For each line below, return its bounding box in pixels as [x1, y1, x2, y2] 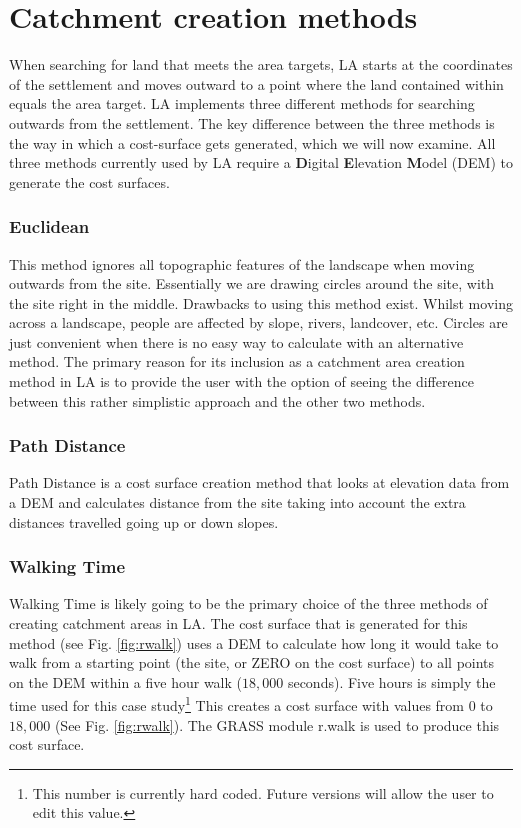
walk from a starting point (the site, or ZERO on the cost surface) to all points [9, 652, 495, 673]
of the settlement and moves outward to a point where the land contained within [9, 73, 504, 94]
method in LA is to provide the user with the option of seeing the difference [9, 371, 474, 392]
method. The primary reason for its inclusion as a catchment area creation [9, 351, 465, 372]
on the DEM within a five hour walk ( [9, 671, 243, 692]
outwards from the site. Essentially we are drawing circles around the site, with [9, 273, 495, 294]
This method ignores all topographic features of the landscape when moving [9, 253, 475, 274]
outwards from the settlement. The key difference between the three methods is [9, 112, 495, 133]
